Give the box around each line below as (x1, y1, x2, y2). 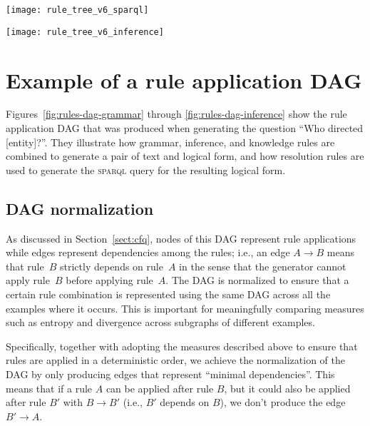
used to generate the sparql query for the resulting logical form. (6, 162, 286, 177)
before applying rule (66, 273, 153, 288)
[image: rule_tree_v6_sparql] (6, 5, 149, 15)
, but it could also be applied (224, 380, 351, 395)
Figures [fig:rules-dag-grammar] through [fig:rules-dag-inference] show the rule (6, 106, 347, 121)
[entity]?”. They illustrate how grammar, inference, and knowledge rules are (6, 134, 335, 149)
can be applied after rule (106, 380, 214, 395)
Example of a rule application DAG (6, 65, 362, 94)
